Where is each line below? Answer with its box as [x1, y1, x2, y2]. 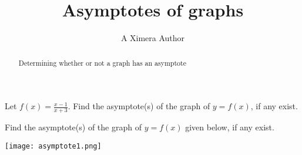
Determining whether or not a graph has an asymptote [18, 58, 186, 68]
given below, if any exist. [185, 121, 274, 133]
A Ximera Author [120, 32, 185, 44]
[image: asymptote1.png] [5, 141, 102, 150]
